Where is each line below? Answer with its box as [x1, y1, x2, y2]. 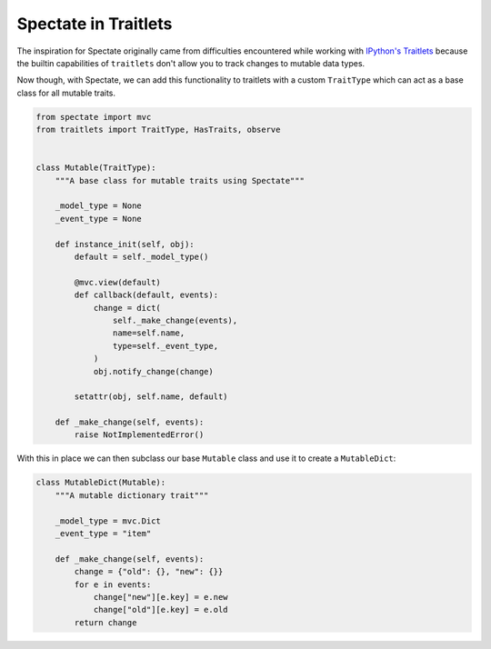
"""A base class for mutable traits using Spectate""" [55, 175, 305, 185]
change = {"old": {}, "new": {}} [74, 566, 224, 577]
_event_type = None [55, 214, 143, 224]
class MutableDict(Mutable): [35, 477, 166, 488]
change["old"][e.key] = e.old [93, 604, 228, 615]
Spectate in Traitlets [16, 14, 173, 34]
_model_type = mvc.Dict [55, 515, 161, 526]
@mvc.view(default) [74, 277, 161, 287]
